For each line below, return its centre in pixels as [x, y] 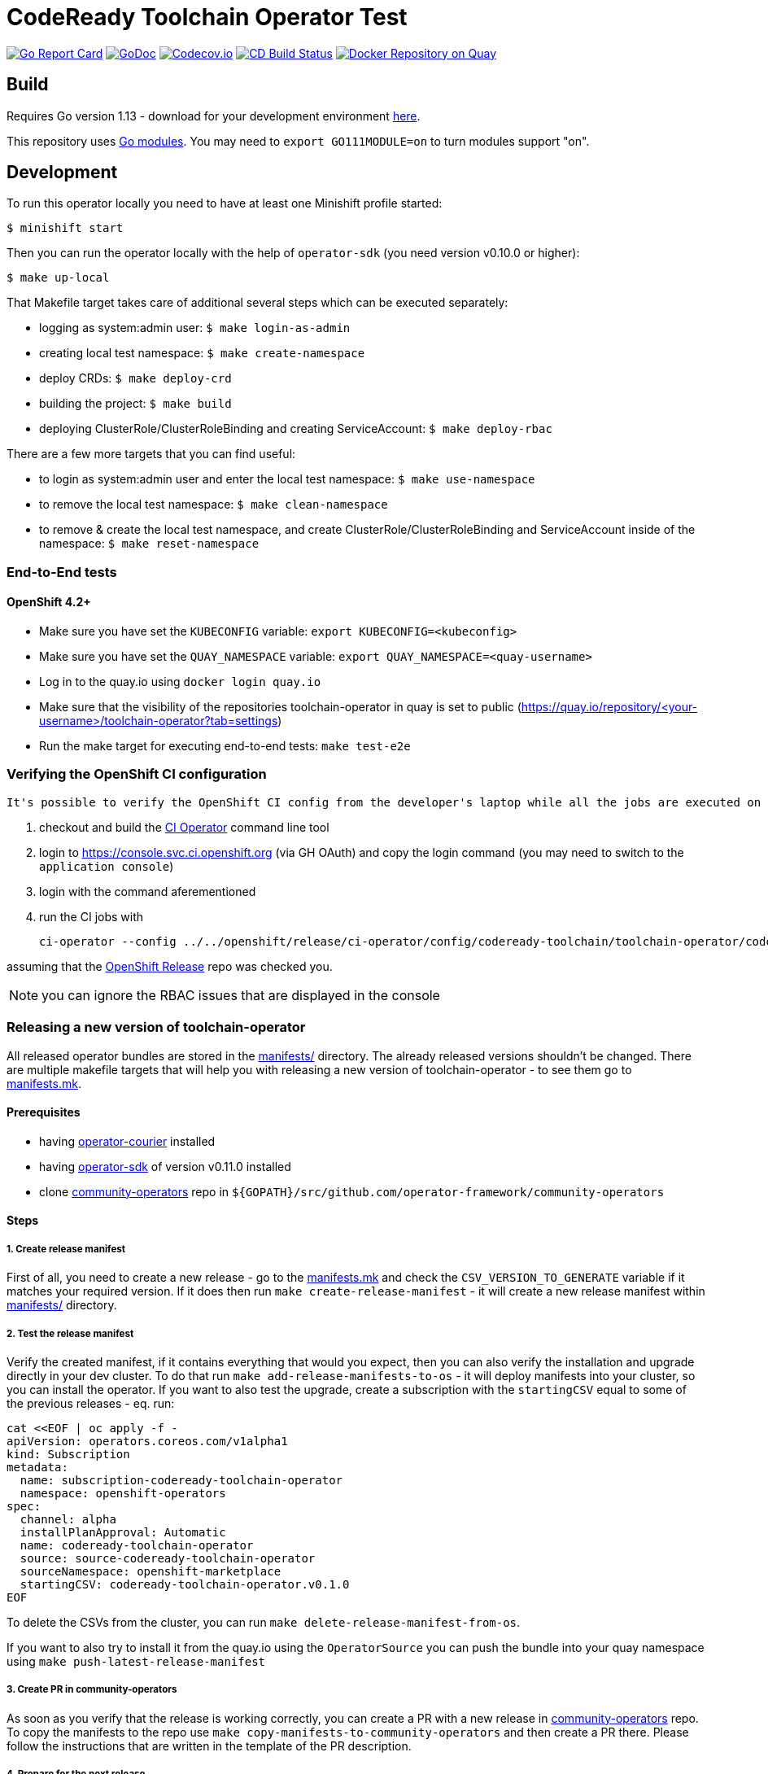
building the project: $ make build [135, 404]
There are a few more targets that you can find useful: [151, 454]
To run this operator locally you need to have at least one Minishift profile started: [225, 203]
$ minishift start [65, 228]
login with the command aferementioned [148, 891]
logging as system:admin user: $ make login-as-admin [195, 328]
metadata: [37, 1467]
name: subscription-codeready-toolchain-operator [181, 1480]
